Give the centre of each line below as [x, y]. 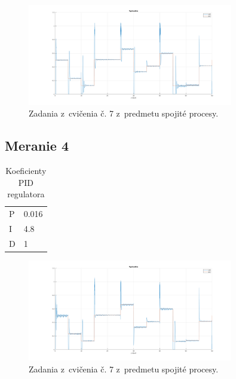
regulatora [26, 194]
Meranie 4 [37, 146]
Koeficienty [26, 170]
